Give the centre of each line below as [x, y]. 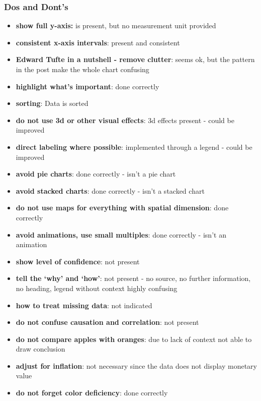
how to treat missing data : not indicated [84, 305]
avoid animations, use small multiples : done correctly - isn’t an [121, 234]
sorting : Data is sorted [52, 103]
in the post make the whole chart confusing [82, 69]
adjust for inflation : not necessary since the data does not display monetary [136, 365]
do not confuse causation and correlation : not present [107, 322]
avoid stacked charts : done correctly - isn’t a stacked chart [110, 190]
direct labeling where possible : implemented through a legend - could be [134, 147]
